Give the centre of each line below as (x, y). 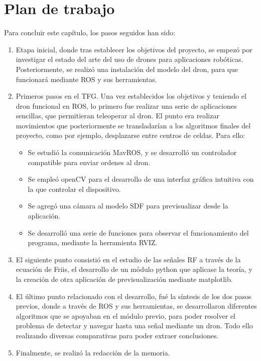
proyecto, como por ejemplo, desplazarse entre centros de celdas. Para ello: (130, 135)
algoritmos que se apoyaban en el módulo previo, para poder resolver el (125, 315)
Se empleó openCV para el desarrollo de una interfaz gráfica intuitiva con (141, 179)
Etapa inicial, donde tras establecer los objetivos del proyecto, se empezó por (134, 49)
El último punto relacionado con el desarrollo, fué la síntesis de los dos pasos (134, 296)
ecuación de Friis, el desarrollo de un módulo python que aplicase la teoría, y (134, 269)
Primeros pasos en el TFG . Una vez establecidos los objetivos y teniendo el (131, 96)
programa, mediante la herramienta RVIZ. (93, 242)
